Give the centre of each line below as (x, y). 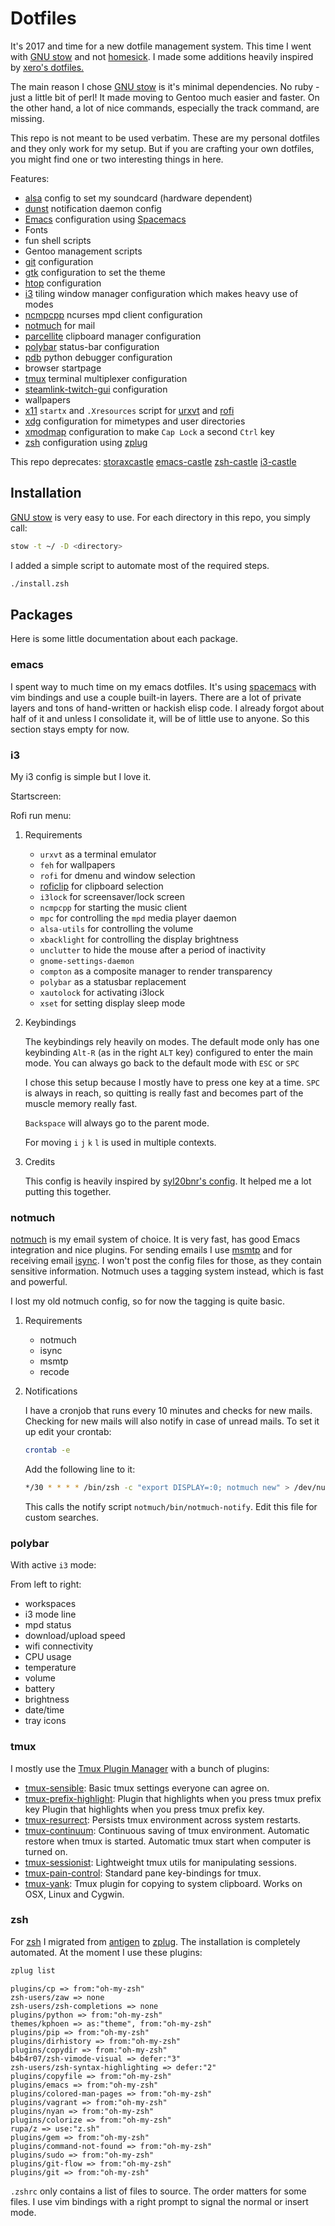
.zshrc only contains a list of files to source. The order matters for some (158, 2191)
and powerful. (39, 1282)
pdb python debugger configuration (98, 357)
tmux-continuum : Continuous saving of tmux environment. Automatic (167, 1830)
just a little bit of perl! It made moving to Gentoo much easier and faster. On (165, 97)
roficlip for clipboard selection (101, 886)
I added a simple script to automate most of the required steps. (140, 565)
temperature (50, 1668)
